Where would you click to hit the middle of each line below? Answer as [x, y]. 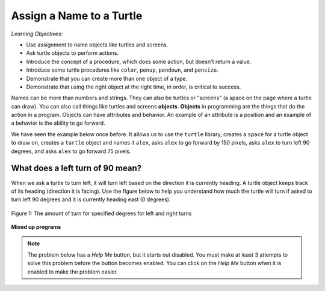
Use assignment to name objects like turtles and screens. [97, 45]
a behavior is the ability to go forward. [58, 123]
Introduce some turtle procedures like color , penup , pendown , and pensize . [122, 70]
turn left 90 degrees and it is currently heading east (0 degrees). [91, 199]
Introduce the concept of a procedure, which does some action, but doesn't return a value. [139, 61]
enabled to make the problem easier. [73, 272]
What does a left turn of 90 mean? [76, 168]
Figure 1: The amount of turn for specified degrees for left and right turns [101, 213]
